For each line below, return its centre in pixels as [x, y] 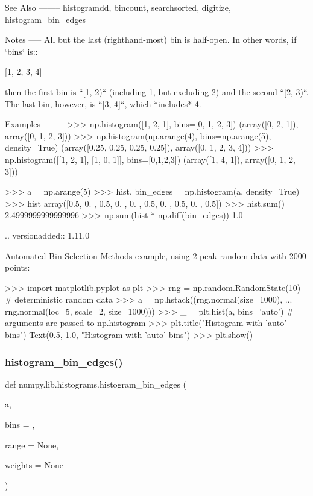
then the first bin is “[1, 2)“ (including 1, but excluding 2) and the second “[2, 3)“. [157, 91]
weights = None [34, 465]
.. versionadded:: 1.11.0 [47, 235]
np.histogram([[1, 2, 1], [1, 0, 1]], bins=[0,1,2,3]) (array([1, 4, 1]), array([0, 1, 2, [150, 159]
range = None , [32, 444]
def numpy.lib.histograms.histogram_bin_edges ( [96, 384]
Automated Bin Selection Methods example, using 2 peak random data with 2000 [156, 255]
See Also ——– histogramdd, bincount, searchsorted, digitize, [118, 7]
